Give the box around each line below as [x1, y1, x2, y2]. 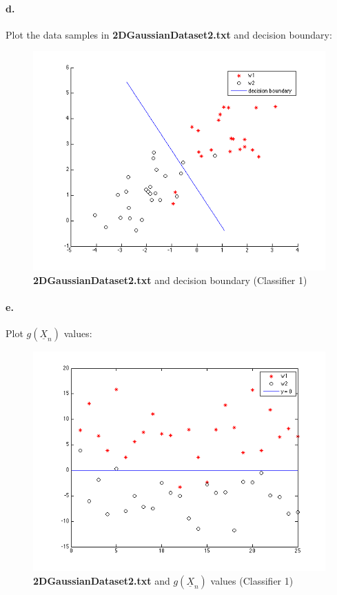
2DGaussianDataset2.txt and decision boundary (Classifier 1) [33, 272, 307, 287]
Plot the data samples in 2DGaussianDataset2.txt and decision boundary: [6, 27, 332, 41]
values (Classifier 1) [210, 573, 294, 587]
